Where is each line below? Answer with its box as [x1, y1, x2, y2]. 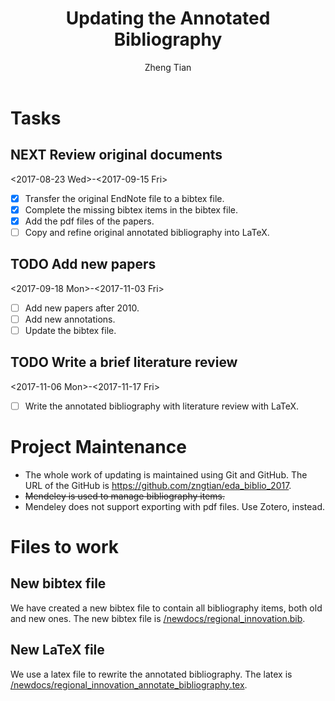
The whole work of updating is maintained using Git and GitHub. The [24, 468, 308, 481]
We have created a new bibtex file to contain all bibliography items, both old [10, 602, 323, 614]
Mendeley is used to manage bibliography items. [24, 490, 226, 502]
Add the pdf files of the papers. [24, 215, 155, 227]
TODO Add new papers [10, 256, 157, 273]
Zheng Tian [144, 61, 192, 73]
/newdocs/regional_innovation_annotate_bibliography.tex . [10, 678, 248, 691]
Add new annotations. [24, 313, 116, 325]
